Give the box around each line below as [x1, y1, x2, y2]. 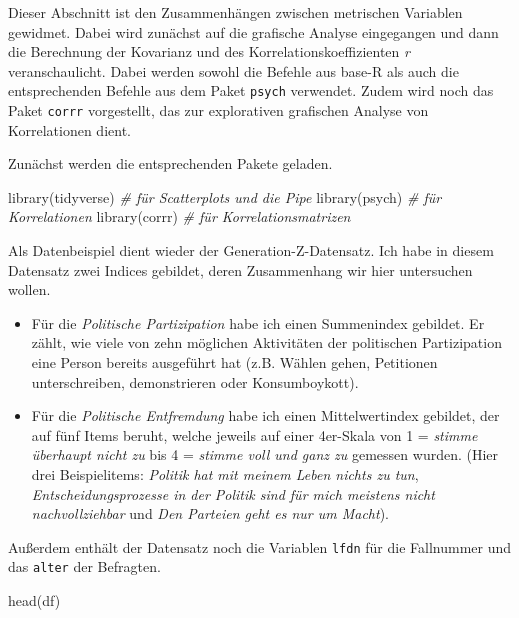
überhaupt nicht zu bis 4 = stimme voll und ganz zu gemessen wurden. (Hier [31, 444, 499, 465]
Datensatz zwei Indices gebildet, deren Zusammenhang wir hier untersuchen [8, 259, 473, 280]
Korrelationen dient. [8, 119, 131, 140]
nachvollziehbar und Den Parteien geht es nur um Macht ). [31, 503, 389, 524]
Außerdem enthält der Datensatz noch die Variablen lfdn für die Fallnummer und [8, 536, 512, 557]
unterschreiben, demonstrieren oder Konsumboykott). [31, 371, 359, 392]
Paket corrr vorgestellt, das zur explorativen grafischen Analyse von [8, 100, 429, 121]
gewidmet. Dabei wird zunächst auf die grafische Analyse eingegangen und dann [8, 21, 499, 42]
